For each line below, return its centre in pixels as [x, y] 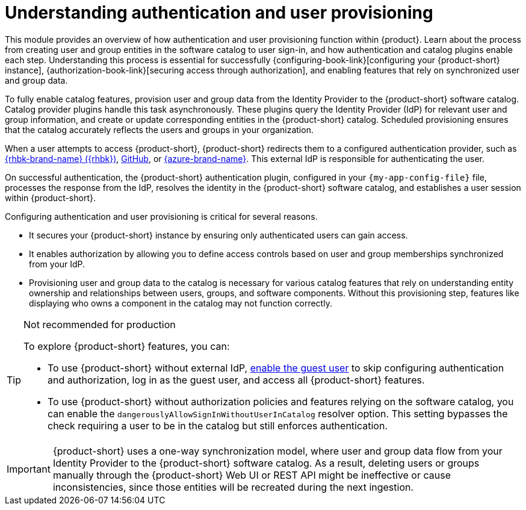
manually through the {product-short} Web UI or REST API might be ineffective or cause [252, 475]
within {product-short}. [51, 197]
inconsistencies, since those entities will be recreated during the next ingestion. [233, 487]
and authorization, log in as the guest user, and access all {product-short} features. [236, 380]
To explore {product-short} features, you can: [127, 346]
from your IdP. [57, 264]
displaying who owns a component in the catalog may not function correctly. [181, 303]
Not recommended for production [100, 324]
